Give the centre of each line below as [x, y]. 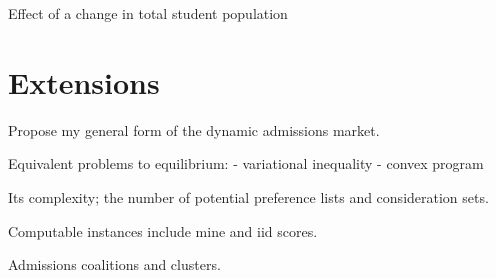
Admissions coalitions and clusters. [114, 264]
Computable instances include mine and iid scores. [163, 230]
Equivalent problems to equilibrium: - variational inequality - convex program [246, 163]
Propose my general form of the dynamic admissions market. [194, 129]
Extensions [84, 81]
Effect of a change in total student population [148, 13]
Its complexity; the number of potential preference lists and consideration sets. [248, 196]
